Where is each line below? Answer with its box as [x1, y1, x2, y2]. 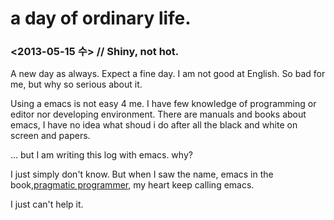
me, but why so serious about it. [10, 78, 143, 91]
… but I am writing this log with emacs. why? [10, 149, 193, 161]
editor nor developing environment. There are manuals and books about [10, 108, 307, 121]
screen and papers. [10, 130, 91, 142]
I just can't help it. [10, 198, 84, 211]
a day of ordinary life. [10, 7, 192, 30]
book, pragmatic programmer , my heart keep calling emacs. [10, 179, 255, 191]
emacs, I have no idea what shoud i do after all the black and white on [10, 119, 298, 131]
